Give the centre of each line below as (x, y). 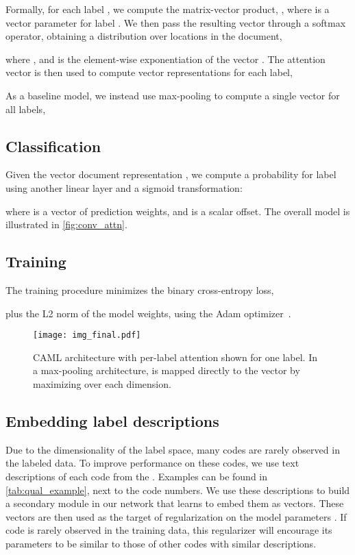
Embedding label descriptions (112, 420)
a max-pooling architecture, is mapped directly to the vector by (167, 370)
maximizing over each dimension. (102, 383)
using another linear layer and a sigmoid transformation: (124, 187)
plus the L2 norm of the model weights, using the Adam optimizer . (148, 313)
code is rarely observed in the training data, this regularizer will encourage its (169, 530)
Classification (53, 146)
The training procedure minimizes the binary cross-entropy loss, (140, 289)
